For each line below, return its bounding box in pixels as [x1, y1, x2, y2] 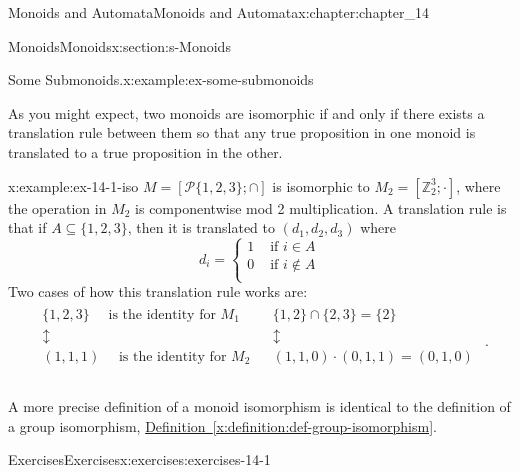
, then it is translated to [127, 217, 276, 238]
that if [8, 217, 47, 238]
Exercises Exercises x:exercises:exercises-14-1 [8, 449, 271, 470]
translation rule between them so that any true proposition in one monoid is [8, 122, 476, 143]
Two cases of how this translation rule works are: [8, 281, 308, 302]
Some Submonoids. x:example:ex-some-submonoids [8, 69, 314, 90]
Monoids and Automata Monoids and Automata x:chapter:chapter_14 [8, 2, 430, 22]
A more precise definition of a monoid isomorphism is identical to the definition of [8, 396, 511, 417]
